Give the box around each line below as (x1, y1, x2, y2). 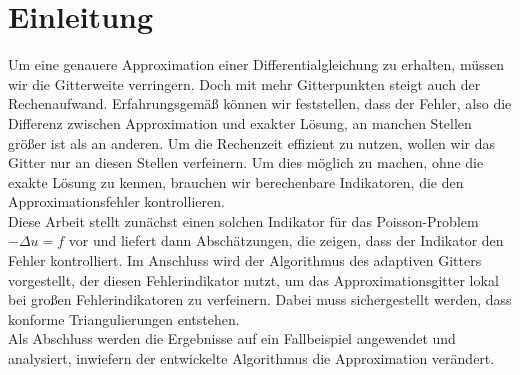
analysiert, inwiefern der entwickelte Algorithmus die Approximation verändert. (8, 348, 495, 369)
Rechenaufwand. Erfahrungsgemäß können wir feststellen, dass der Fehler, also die (8, 93, 512, 114)
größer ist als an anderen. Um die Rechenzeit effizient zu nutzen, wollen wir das (8, 132, 496, 153)
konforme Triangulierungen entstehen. (8, 308, 240, 329)
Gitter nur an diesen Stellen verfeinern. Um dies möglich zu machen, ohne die (8, 152, 484, 173)
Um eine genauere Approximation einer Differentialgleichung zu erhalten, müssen (8, 54, 504, 75)
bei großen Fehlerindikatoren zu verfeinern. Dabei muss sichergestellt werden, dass (8, 289, 512, 310)
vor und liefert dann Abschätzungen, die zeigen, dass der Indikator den (68, 230, 504, 251)
